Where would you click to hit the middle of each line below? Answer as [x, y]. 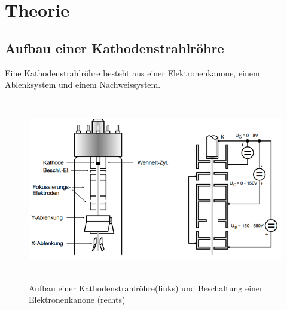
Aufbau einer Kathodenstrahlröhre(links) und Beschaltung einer [146, 288]
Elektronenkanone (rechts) [77, 300]
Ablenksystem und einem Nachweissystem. [83, 85]
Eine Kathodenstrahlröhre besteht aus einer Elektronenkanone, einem [132, 73]
